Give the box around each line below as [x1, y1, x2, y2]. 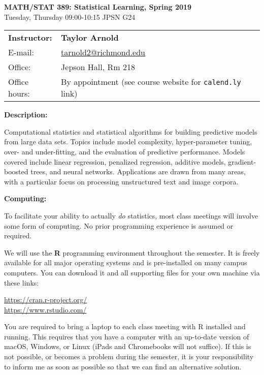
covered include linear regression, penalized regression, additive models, [4, 156, 226, 167]
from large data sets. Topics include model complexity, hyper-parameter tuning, [4, 136, 252, 147]
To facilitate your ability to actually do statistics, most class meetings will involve [4, 210, 258, 221]
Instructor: [8, 32, 52, 44]
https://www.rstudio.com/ [4, 304, 87, 315]
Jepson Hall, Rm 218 [61, 61, 135, 73]
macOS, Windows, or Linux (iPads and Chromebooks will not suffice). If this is [4, 341, 251, 352]
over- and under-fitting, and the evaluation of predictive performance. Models [4, 146, 245, 157]
